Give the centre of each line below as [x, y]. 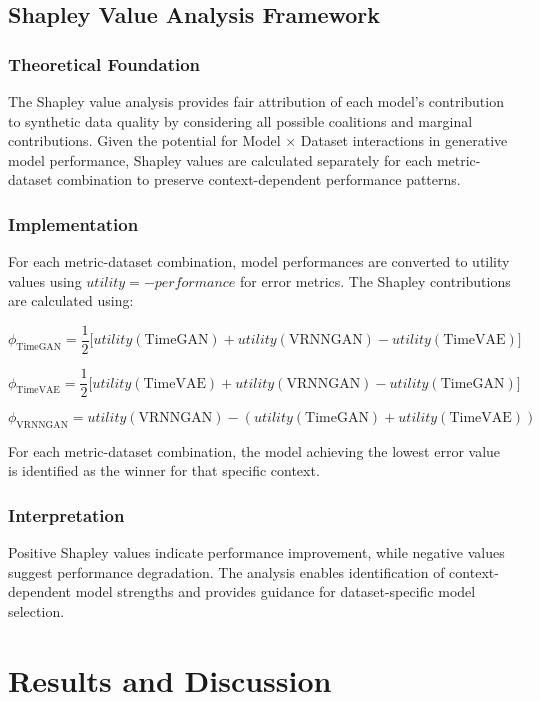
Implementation [73, 223]
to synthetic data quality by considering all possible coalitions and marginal [240, 120]
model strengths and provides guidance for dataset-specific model [275, 591]
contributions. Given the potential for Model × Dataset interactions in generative [258, 140]
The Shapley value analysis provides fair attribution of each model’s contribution [256, 101]
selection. [36, 611]
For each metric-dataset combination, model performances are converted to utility [259, 261]
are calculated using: [71, 300]
